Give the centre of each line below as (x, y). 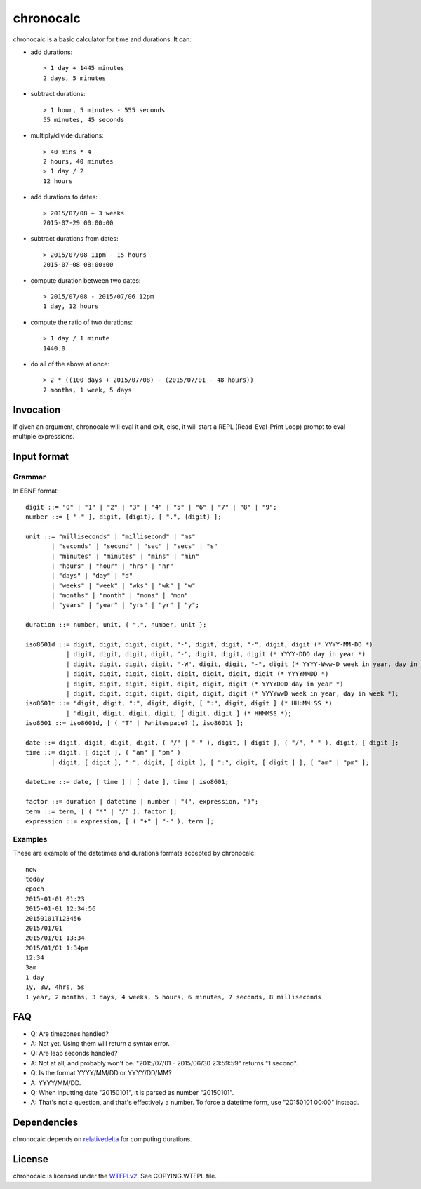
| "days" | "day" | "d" (92, 576)
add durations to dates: (64, 197)
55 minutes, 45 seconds (84, 120)
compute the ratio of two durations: (82, 322)
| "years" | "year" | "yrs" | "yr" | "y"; (126, 605)
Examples (30, 839)
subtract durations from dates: (74, 239)
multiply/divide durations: (67, 135)
